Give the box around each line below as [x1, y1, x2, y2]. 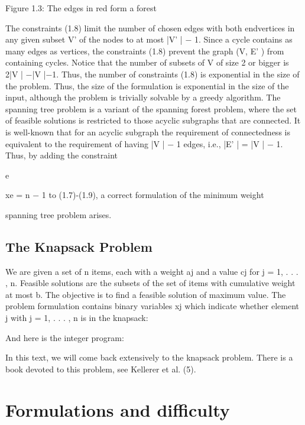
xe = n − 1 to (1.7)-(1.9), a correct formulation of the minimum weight [5, 189, 264, 201]
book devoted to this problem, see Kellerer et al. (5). [5, 362, 196, 375]
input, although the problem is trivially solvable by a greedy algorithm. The [5, 91, 281, 103]
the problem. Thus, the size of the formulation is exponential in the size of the [5, 79, 289, 92]
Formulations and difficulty [5, 397, 230, 421]
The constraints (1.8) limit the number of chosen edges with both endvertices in [5, 21, 295, 34]
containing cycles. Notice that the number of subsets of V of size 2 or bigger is [5, 56, 289, 69]
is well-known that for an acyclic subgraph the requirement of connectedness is [5, 125, 290, 138]
